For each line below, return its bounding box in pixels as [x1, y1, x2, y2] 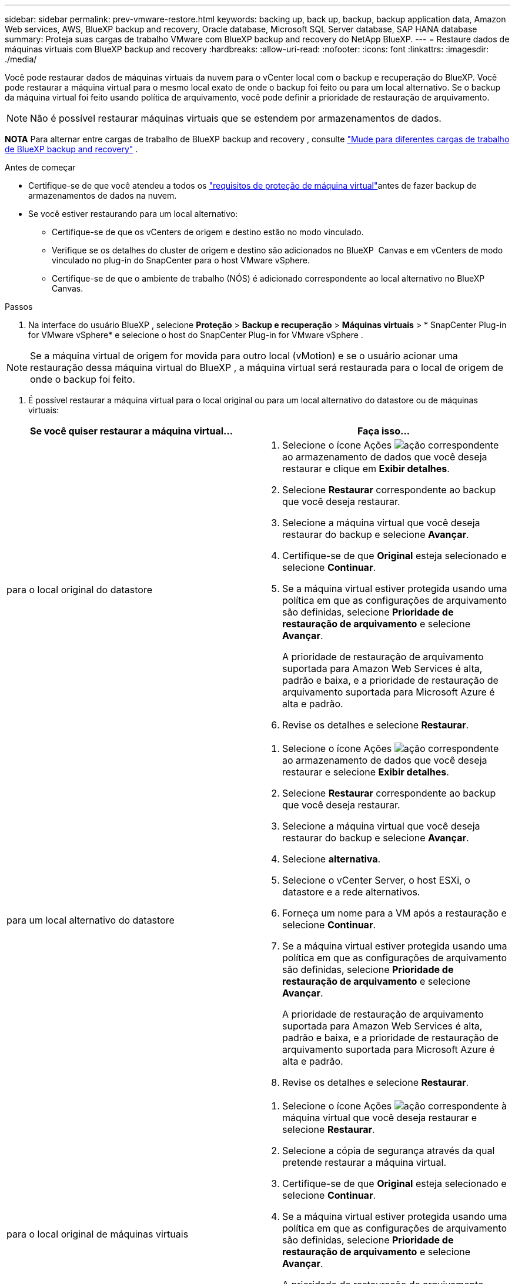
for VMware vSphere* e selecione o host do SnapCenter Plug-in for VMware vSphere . [28, 330, 363, 340]
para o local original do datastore [6, 584, 152, 596]
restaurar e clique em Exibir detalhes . [282, 463, 450, 474]
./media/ [5, 54, 37, 64]
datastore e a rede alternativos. [282, 886, 420, 898]
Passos [5, 302, 33, 312]
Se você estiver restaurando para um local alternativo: [28, 209, 238, 219]
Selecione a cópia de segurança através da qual [282, 1145, 495, 1156]
